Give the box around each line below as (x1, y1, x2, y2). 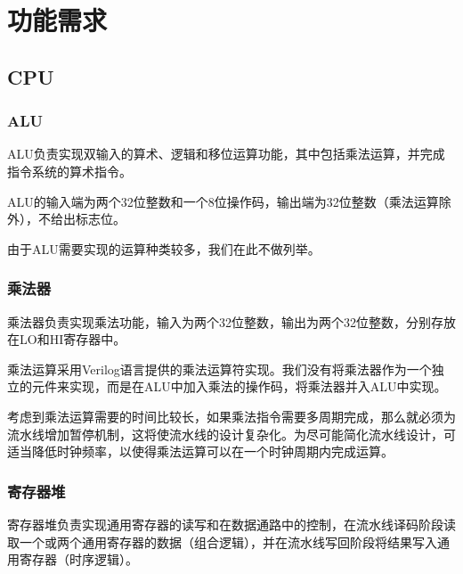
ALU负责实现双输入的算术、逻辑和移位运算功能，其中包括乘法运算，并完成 (7, 144, 445, 163)
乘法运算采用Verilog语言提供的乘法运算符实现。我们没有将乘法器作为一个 (7, 359, 432, 378)
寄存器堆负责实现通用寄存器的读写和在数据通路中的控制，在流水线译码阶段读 (7, 514, 456, 533)
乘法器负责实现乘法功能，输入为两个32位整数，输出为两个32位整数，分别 (7, 312, 431, 331)
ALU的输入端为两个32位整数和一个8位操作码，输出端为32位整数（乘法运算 (7, 192, 439, 210)
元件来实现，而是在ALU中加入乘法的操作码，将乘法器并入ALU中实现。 (31, 377, 447, 396)
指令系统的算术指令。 (7, 161, 132, 180)
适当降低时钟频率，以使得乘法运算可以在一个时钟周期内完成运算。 (7, 442, 394, 461)
